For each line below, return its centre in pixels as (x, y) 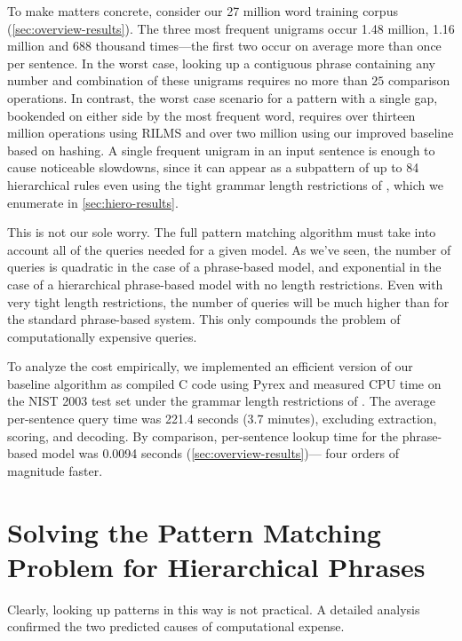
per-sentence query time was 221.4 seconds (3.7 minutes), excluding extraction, (222, 419)
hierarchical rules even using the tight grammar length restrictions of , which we (225, 184)
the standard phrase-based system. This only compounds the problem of (204, 319)
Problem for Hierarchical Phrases (216, 566)
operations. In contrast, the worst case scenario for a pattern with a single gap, (223, 97)
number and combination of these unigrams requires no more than (187, 80)
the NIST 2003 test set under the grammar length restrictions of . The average (221, 401)
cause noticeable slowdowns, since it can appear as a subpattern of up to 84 (213, 167)
